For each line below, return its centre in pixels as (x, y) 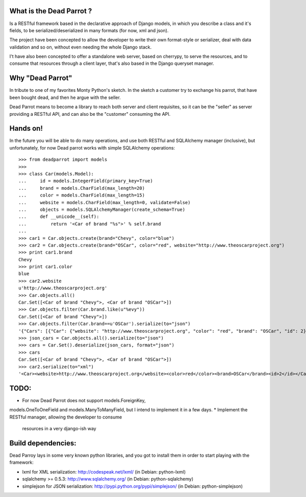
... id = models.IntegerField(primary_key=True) (86, 181)
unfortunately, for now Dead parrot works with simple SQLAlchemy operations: (92, 147)
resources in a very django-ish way (59, 429)
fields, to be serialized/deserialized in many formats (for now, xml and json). (89, 30)
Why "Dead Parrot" (41, 78)
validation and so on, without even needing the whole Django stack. (81, 47)
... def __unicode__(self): (59, 217)
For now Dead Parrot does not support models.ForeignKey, (84, 400)
